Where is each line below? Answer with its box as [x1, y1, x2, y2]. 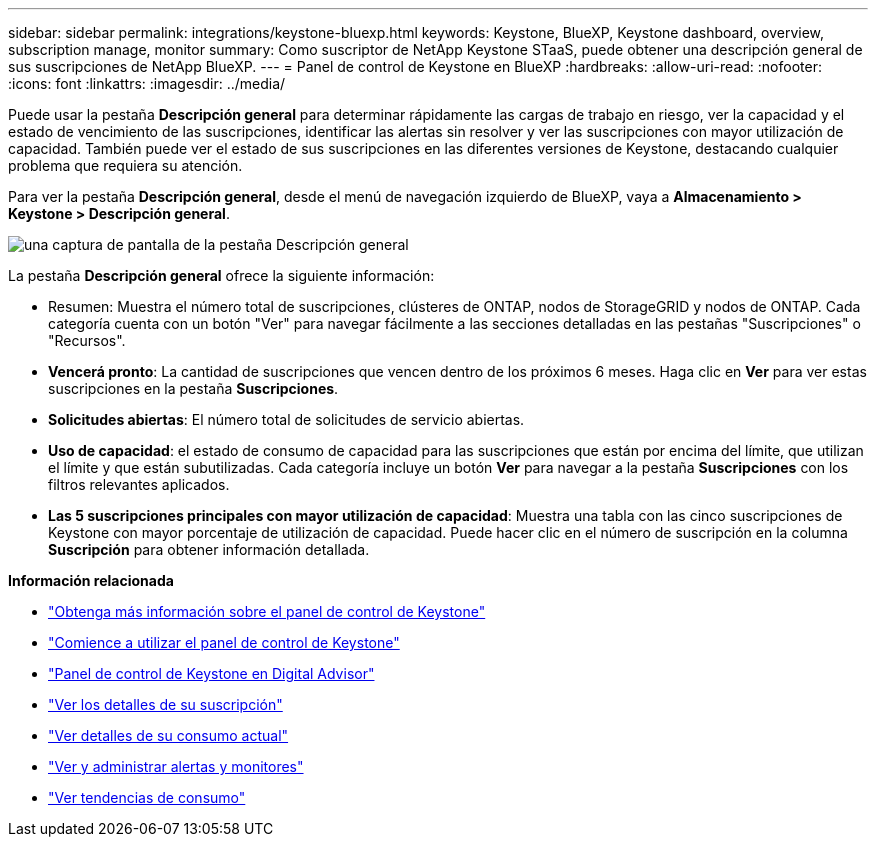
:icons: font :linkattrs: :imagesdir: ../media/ [8, 75, 286, 92]
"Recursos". [48, 332, 126, 349]
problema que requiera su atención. [8, 157, 243, 174]
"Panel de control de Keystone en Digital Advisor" [48, 665, 375, 682]
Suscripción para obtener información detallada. [48, 541, 370, 558]
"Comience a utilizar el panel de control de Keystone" [48, 634, 400, 651]
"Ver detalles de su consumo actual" [48, 727, 289, 744]
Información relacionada [8, 572, 174, 589]
